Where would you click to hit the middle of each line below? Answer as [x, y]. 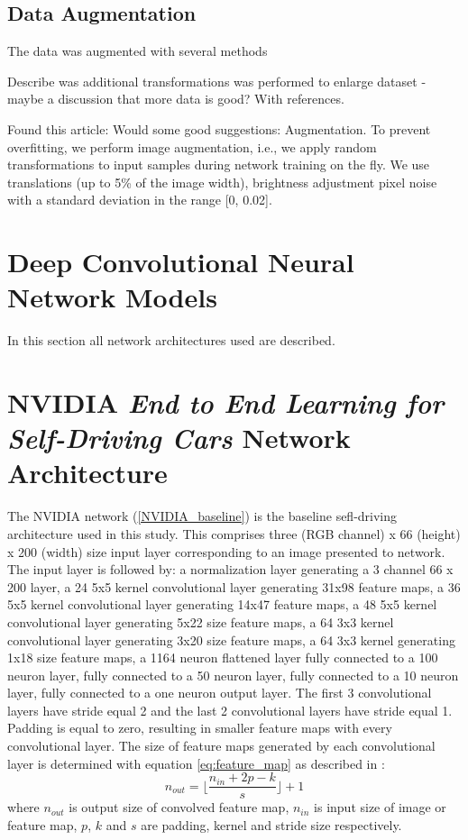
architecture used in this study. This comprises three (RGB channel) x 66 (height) [234, 533]
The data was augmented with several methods [138, 51]
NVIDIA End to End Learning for [226, 403]
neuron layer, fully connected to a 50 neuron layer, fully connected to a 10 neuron [233, 675]
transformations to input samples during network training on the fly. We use [219, 164]
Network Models [112, 297]
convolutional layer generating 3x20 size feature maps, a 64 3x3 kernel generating [231, 639]
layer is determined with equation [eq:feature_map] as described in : [196, 763]
